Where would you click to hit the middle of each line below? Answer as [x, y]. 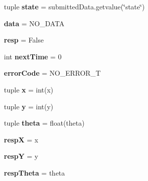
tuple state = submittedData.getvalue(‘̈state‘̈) [74, 6]
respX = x [21, 139]
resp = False [24, 40]
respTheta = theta [35, 172]
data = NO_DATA [34, 23]
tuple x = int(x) [29, 89]
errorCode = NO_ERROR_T [52, 73]
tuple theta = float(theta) [44, 123]
